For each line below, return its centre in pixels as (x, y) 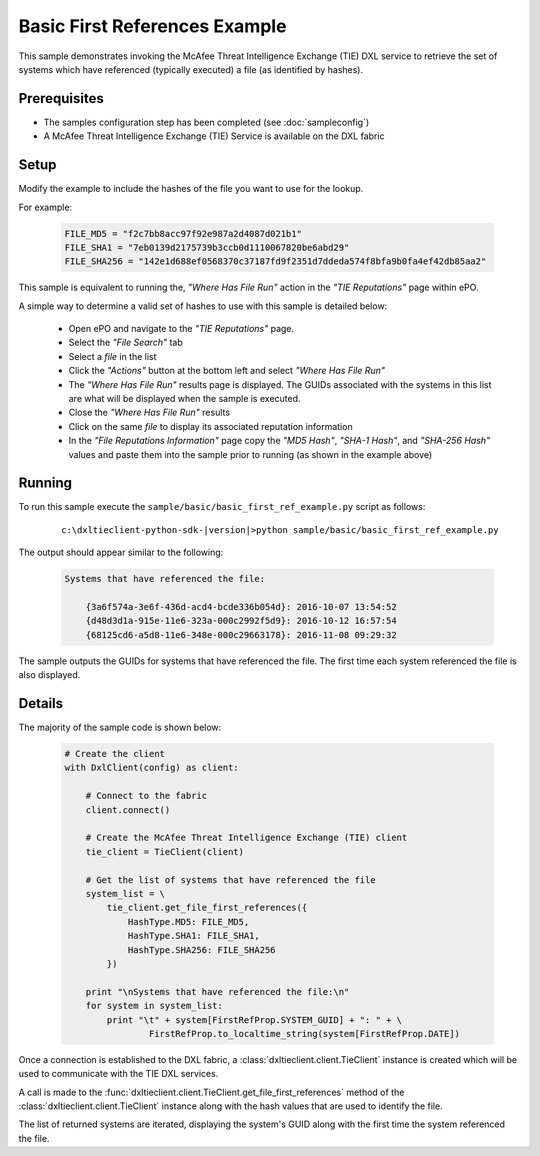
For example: (45, 207)
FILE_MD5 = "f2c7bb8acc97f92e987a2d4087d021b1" (183, 233)
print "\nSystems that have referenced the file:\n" (217, 991)
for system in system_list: (154, 1006)
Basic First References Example (152, 26)
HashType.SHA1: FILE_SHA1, (193, 936)
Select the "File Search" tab (126, 342)
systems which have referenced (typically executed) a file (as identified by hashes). (191, 69)
